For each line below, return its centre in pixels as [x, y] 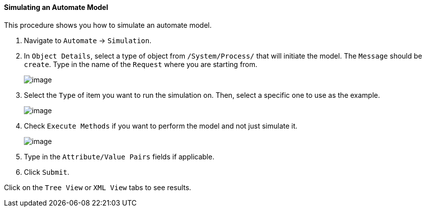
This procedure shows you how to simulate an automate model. [108, 25]
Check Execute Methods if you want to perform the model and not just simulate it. [161, 126]
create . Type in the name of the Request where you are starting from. [141, 64]
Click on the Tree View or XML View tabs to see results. [98, 187]
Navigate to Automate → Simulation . [88, 40]
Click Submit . [47, 172]
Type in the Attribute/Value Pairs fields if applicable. [119, 156]
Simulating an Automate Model [56, 7]
